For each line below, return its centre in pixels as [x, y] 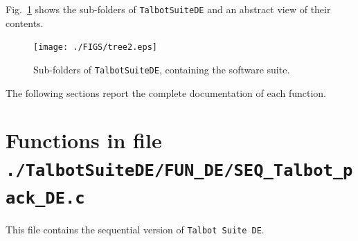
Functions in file [84, 140]
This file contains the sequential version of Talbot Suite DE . [135, 229]
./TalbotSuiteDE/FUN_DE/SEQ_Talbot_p [179, 170]
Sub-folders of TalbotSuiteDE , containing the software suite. [162, 69]
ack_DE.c [45, 198]
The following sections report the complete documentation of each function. [166, 92]
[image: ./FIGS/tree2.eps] [95, 47]
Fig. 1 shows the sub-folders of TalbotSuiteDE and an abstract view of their [168, 9]
